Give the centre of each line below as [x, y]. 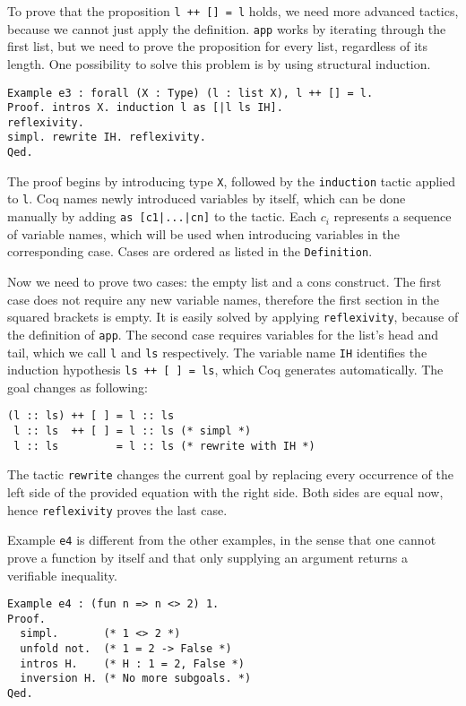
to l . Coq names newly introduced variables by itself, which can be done [207, 198]
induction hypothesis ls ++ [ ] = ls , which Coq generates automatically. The [225, 370]
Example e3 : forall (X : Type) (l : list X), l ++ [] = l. [190, 93]
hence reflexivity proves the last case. [117, 509]
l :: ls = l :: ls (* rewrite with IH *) [164, 446]
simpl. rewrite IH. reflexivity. [107, 138]
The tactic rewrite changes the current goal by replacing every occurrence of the [231, 474]
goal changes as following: [78, 387]
